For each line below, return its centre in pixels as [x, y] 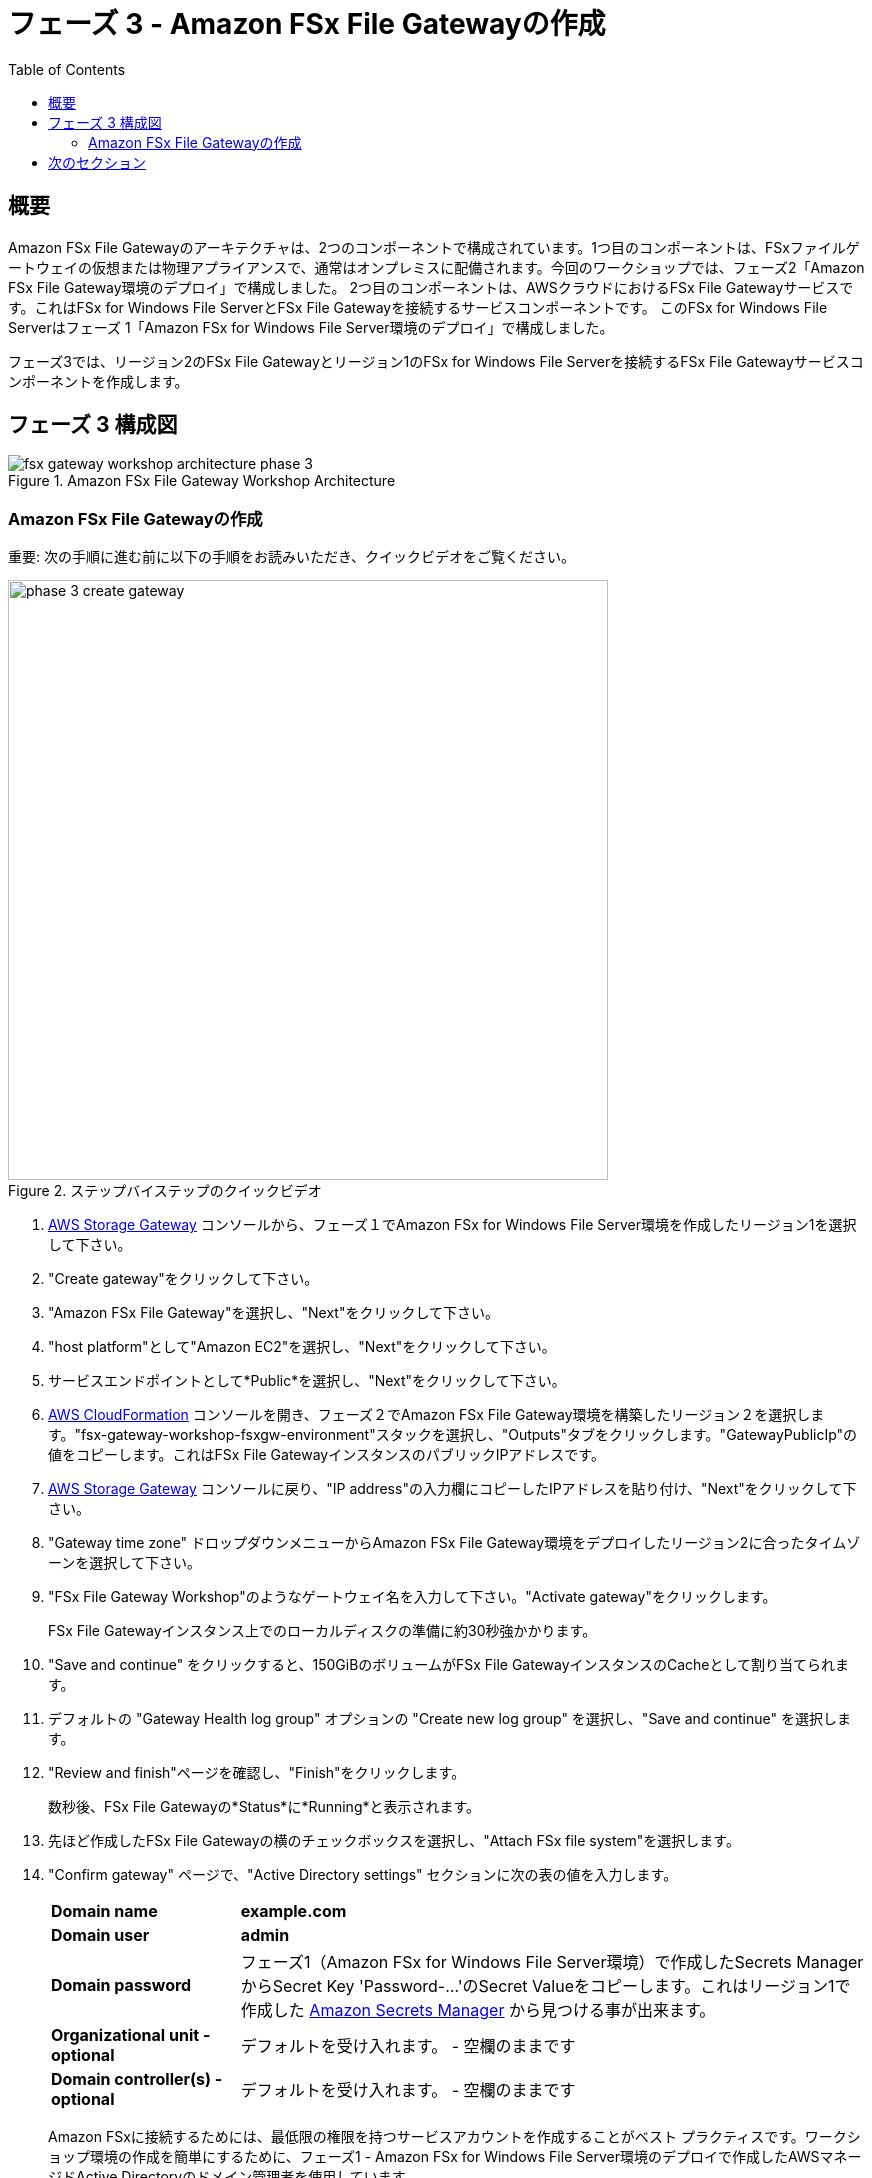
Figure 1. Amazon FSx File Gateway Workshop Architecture [202, 481]
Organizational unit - [131, 2035]
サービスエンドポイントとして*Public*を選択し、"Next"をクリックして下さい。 [307, 1381]
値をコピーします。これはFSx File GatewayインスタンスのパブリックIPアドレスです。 [326, 1455]
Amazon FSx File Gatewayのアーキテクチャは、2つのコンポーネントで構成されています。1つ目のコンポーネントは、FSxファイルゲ [434, 247]
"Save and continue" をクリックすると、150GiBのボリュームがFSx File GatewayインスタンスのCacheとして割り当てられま [449, 1665]
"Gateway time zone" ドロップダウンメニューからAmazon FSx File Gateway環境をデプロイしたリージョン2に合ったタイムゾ [454, 1543]
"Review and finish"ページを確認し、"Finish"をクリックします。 [257, 1773]
